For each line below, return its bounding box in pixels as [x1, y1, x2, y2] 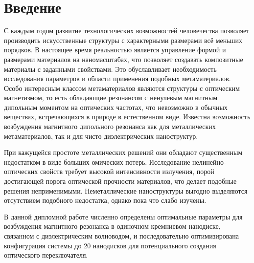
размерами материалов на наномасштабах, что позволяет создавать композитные [4, 54, 243, 64]
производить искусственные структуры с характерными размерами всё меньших [4, 35, 242, 45]
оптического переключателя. [4, 250, 88, 260]
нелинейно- [192, 156, 226, 167]
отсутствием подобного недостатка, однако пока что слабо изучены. [4, 195, 207, 205]
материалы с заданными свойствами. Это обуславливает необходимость [4, 64, 217, 74]
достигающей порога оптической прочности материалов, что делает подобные [4, 176, 237, 186]
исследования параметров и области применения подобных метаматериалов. [4, 73, 231, 84]
